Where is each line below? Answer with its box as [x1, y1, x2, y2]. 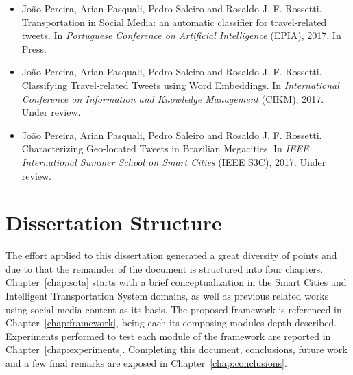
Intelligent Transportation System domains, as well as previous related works [5, 289, 329, 303]
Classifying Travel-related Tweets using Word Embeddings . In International [21, 77, 339, 92]
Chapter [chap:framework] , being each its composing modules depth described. [5, 315, 337, 330]
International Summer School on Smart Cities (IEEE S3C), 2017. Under [21, 154, 326, 169]
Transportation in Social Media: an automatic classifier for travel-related [21, 14, 327, 29]
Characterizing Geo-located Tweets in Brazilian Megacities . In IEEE [21, 141, 309, 156]
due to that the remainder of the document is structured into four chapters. [5, 261, 324, 276]
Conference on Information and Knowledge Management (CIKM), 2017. [21, 91, 324, 106]
